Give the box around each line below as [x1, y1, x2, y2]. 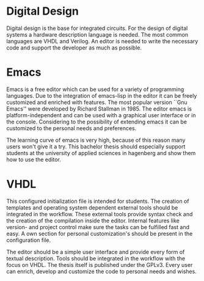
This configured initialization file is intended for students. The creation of [6, 197, 189, 205]
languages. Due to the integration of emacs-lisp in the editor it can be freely [6, 92, 197, 99]
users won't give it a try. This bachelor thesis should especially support [6, 142, 186, 150]
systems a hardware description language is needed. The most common [6, 31, 189, 38]
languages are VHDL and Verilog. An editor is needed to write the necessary [6, 37, 199, 45]
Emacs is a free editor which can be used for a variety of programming [6, 86, 184, 93]
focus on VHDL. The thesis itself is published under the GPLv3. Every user [6, 261, 193, 268]
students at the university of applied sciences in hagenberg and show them [6, 149, 196, 156]
